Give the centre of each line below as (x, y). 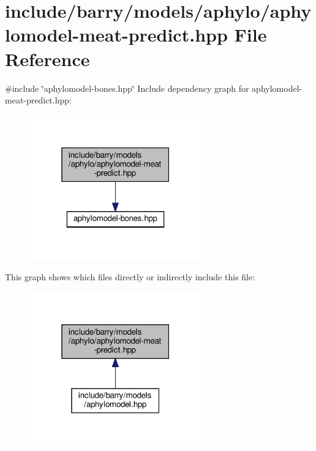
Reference (47, 58)
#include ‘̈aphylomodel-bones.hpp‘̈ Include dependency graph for (127, 88)
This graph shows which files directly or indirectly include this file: (130, 277)
